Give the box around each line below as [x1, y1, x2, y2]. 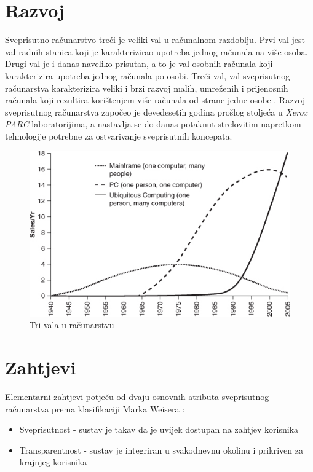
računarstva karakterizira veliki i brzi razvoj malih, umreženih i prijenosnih [5, 81, 288, 94]
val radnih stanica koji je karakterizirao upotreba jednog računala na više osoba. [5, 45, 308, 58]
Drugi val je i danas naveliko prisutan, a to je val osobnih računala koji [5, 57, 273, 70]
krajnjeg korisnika [19, 455, 87, 468]
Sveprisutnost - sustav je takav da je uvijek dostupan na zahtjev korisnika [19, 423, 299, 436]
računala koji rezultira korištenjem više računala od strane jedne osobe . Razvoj [5, 93, 306, 106]
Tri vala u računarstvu [30, 318, 114, 331]
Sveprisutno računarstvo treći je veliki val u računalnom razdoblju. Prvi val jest [5, 33, 306, 46]
